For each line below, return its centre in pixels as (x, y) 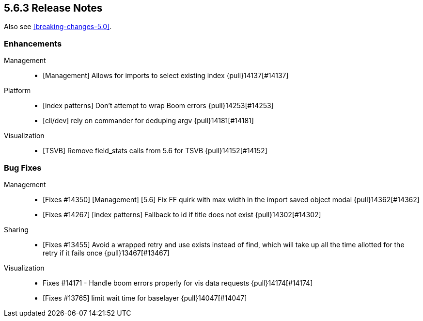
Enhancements (33, 43)
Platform (17, 91)
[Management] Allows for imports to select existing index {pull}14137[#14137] (166, 76)
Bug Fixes (23, 168)
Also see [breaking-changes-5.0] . (58, 27)
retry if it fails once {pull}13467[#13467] (106, 253)
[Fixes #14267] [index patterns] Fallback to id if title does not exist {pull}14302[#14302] (182, 214)
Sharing (16, 229)
